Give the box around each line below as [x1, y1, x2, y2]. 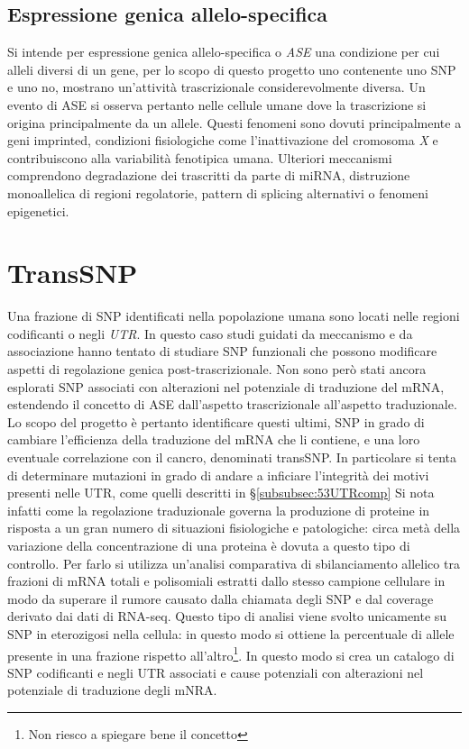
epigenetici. [7, 201, 69, 220]
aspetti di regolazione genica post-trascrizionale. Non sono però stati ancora [7, 360, 427, 379]
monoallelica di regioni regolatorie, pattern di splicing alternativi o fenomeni [7, 183, 428, 202]
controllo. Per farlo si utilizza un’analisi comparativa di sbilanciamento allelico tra [7, 553, 460, 572]
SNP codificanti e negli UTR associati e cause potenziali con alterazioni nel [7, 662, 424, 681]
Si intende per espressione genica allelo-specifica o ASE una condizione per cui [7, 42, 440, 61]
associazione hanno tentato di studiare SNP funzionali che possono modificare [7, 342, 437, 361]
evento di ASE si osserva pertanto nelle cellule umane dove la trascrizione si [7, 95, 427, 114]
